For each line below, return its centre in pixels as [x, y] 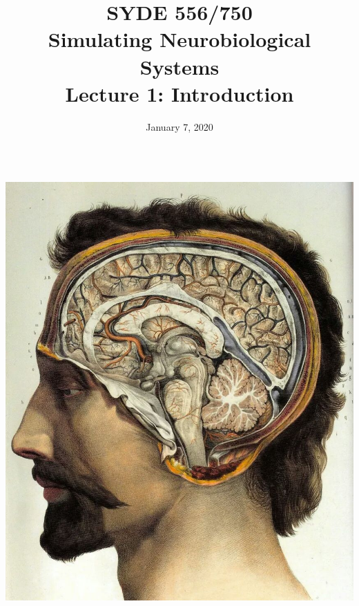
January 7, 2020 [179, 126]
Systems [179, 66]
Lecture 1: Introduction [179, 93]
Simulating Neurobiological [179, 39]
